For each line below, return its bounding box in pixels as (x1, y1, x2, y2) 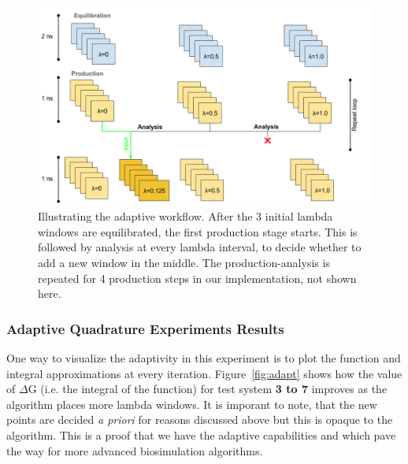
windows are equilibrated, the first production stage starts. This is (38, 223, 358, 239)
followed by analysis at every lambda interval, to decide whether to (38, 239, 362, 255)
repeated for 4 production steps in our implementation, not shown (38, 269, 357, 286)
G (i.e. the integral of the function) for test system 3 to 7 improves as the (28, 380, 388, 397)
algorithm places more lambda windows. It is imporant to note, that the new (6, 395, 377, 412)
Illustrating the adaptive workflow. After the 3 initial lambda (38, 208, 333, 225)
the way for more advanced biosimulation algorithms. (6, 442, 263, 458)
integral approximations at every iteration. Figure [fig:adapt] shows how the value (6, 365, 402, 381)
